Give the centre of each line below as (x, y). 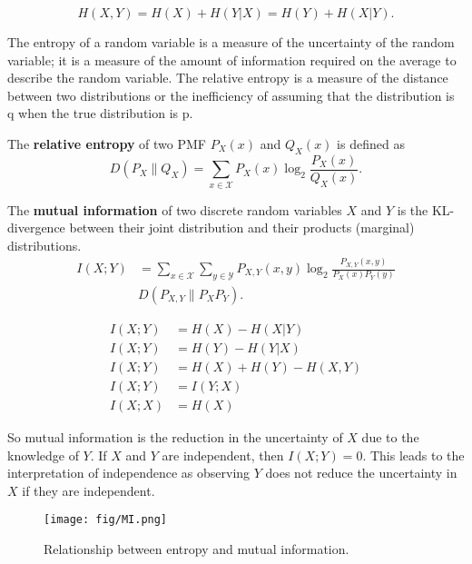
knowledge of (43, 455)
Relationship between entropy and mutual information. (197, 549)
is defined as (371, 143)
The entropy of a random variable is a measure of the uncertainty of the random (231, 42)
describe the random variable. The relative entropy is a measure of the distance (228, 78)
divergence (36, 228)
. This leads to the (413, 455)
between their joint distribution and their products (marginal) (242, 228)
